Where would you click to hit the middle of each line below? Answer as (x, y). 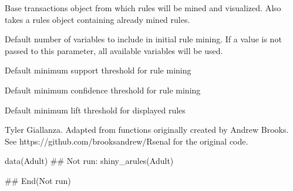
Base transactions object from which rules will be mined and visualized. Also (143, 8)
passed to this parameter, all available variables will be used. (114, 50)
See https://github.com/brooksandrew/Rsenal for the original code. (127, 141)
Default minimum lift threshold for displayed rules (95, 110)
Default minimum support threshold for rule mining (98, 70)
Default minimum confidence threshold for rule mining (103, 90)
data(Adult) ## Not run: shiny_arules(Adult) (89, 161)
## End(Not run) (38, 180)
